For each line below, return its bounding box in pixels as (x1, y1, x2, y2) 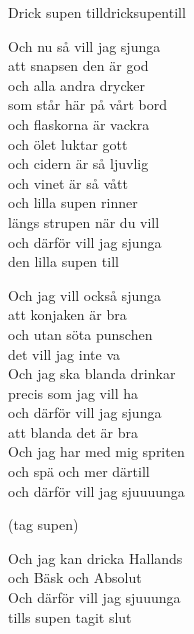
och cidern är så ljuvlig (8, 153, 149, 174)
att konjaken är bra (8, 304, 127, 325)
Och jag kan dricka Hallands (8, 547, 183, 568)
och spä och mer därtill (8, 461, 150, 482)
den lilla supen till (8, 251, 119, 272)
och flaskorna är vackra (8, 113, 150, 134)
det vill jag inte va (8, 343, 120, 364)
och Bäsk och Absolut (8, 567, 142, 588)
